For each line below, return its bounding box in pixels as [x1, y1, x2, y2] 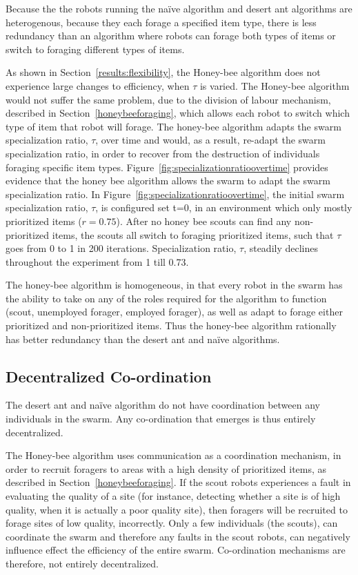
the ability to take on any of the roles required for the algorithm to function [6, 291, 327, 305]
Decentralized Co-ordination [6, 365, 212, 387]
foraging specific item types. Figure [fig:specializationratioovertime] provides [6, 159, 328, 174]
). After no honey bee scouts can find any [116, 213, 292, 228]
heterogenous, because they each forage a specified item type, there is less [6, 14, 317, 29]
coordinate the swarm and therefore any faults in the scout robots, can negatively [6, 529, 350, 543]
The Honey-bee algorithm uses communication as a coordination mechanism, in [6, 448, 341, 462]
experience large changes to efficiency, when [6, 78, 190, 92]
